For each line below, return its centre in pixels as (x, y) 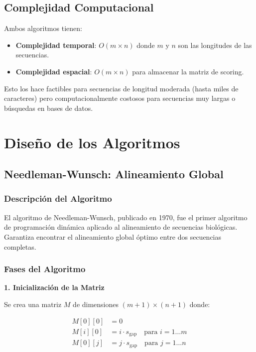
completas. (20, 246)
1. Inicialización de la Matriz (54, 287)
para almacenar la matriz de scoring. (188, 71)
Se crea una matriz (33, 304)
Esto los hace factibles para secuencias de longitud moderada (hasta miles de (121, 88)
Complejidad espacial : (54, 71)
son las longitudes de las (215, 45)
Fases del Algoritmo (45, 269)
